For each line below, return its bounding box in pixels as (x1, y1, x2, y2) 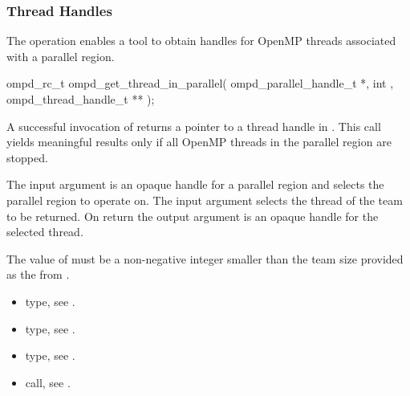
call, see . (25, 374, 71, 390)
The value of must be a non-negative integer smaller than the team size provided (6, 250, 404, 267)
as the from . (6, 266, 70, 283)
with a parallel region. (6, 47, 115, 64)
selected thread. (6, 223, 83, 240)
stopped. (6, 149, 48, 165)
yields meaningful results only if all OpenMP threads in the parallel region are (6, 133, 392, 150)
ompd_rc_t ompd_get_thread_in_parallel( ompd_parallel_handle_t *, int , (6, 75, 394, 92)
